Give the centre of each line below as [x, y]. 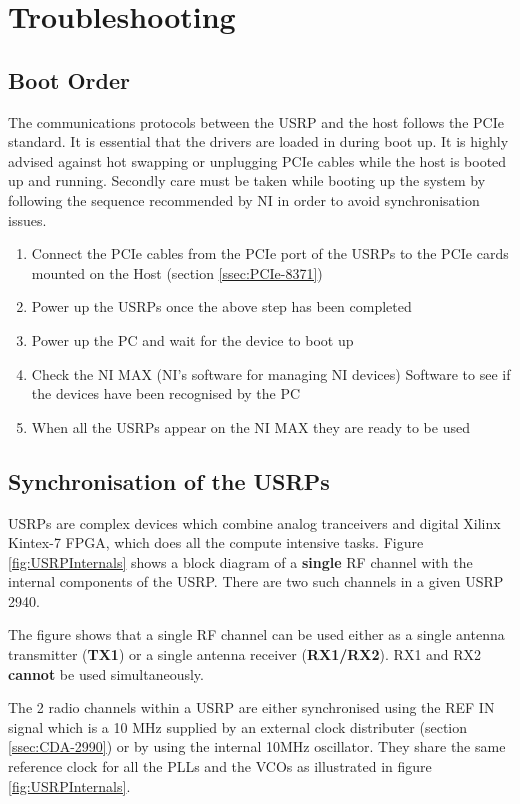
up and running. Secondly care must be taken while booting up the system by [247, 180]
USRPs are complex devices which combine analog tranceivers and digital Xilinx [254, 522]
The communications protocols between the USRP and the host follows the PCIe [256, 121]
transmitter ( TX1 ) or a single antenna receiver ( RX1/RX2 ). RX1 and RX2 [245, 654]
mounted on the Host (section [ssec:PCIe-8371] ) [177, 272]
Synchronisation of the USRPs [169, 480]
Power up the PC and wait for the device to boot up [192, 339]
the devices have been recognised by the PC [166, 393]
